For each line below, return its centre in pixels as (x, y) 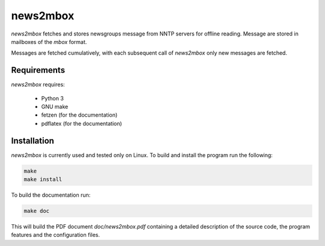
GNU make (55, 107)
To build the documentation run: (51, 195)
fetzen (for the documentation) (79, 115)
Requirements (38, 70)
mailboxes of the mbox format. (49, 42)
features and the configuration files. (56, 235)
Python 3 (53, 98)
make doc (37, 211)
